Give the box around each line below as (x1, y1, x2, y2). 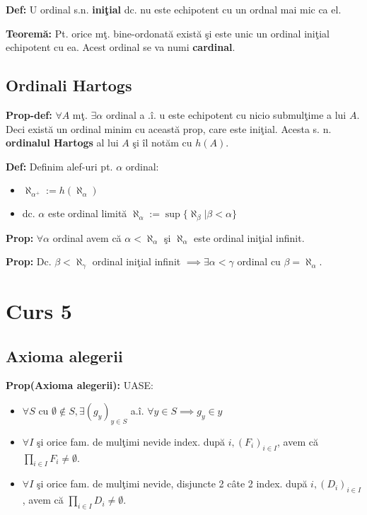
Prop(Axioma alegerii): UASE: (6, 378, 153, 393)
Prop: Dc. (6, 254, 52, 269)
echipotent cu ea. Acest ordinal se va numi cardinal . (6, 40, 235, 54)
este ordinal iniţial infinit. (194, 230, 305, 245)
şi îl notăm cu (132, 135, 192, 150)
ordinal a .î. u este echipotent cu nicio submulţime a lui (105, 107, 346, 122)
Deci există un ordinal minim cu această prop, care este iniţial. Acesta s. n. (6, 121, 332, 136)
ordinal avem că (52, 230, 122, 245)
